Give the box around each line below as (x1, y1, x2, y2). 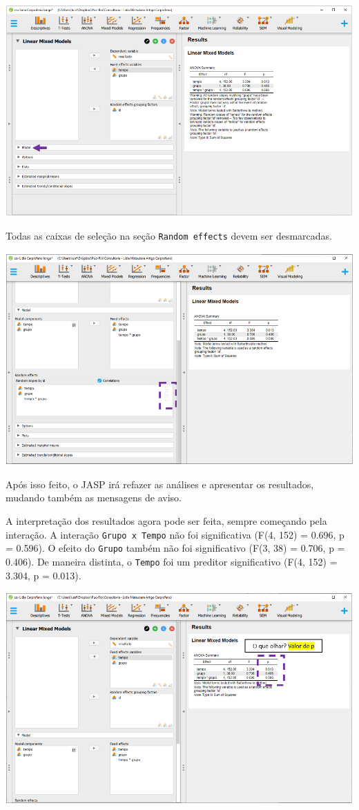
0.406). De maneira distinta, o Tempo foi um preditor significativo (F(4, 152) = (6, 554, 338, 568)
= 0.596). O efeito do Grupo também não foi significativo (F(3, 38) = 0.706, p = (6, 541, 345, 555)
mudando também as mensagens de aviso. (6, 490, 182, 505)
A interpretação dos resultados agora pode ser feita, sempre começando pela (6, 513, 327, 528)
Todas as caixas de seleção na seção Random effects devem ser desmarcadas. (6, 229, 332, 243)
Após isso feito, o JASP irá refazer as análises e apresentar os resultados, (6, 476, 314, 491)
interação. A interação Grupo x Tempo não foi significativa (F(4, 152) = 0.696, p (6, 527, 345, 541)
